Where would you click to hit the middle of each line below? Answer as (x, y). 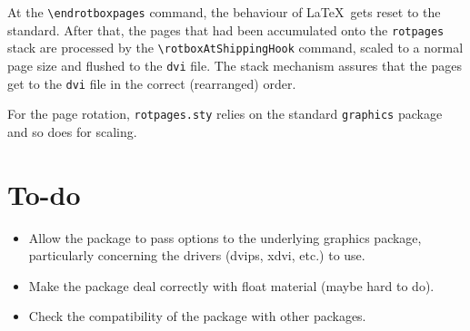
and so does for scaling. (72, 131)
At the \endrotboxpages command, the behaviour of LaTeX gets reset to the (224, 12)
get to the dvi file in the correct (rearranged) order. (152, 83)
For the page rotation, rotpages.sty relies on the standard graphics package (225, 114)
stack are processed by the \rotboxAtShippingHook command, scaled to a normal (235, 48)
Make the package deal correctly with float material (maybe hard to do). (231, 285)
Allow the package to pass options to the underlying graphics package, (225, 237)
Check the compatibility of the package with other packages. (197, 316)
